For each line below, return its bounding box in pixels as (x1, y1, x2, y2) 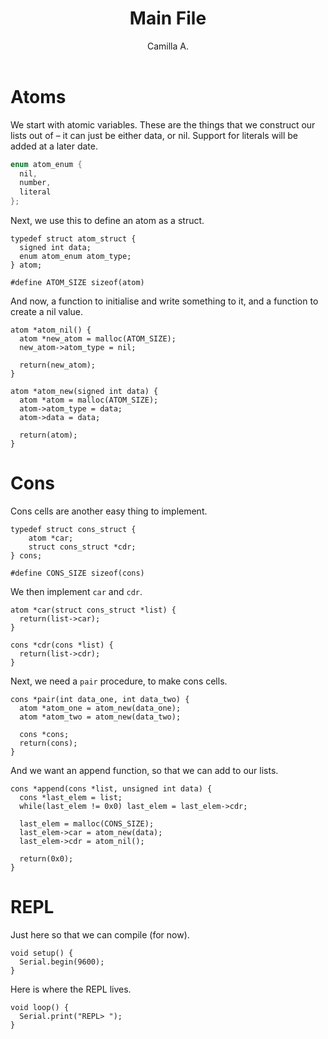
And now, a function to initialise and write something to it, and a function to (10, 295, 319, 307)
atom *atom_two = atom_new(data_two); (19, 712, 182, 722)
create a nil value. (10, 306, 84, 318)
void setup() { (10, 948, 74, 958)
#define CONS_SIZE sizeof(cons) (10, 568, 145, 578)
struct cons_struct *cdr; (28, 542, 137, 552)
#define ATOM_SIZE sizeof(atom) (10, 278, 145, 288)
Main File (129, 7, 207, 30)
